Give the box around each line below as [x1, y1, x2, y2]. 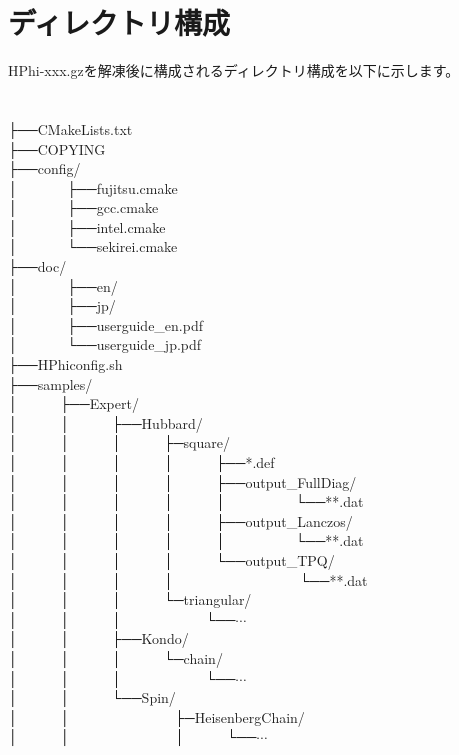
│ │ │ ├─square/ [8, 432, 230, 453]
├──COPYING [8, 138, 106, 159]
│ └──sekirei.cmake [8, 236, 178, 257]
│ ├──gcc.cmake [8, 197, 159, 218]
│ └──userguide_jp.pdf [8, 334, 202, 355]
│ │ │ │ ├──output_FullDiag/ [8, 471, 357, 492]
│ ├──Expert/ [8, 393, 139, 414]
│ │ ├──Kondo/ [8, 628, 189, 649]
